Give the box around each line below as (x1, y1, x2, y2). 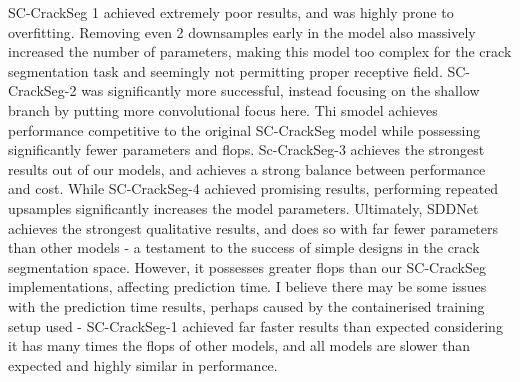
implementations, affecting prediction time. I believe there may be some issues (8, 276, 487, 297)
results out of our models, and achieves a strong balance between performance (8, 158, 486, 179)
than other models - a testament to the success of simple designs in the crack (8, 237, 480, 258)
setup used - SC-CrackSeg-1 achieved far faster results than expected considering (8, 315, 503, 336)
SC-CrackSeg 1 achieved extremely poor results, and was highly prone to (8, 2, 454, 22)
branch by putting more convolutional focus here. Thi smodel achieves (8, 99, 438, 120)
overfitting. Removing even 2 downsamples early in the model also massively (8, 21, 476, 42)
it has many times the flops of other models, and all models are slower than (8, 335, 471, 356)
